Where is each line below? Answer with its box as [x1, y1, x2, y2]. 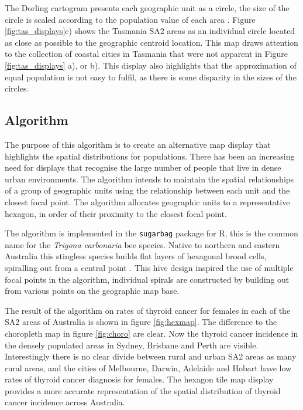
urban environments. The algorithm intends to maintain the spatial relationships [5, 172, 294, 185]
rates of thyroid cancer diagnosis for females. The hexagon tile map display [5, 373, 274, 385]
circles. [5, 82, 29, 94]
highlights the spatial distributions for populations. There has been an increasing [5, 150, 295, 162]
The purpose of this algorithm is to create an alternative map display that [5, 138, 271, 150]
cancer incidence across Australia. [5, 396, 125, 408]
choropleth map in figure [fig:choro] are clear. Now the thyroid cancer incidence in [5, 327, 298, 339]
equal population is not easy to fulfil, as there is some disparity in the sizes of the [5, 70, 297, 83]
